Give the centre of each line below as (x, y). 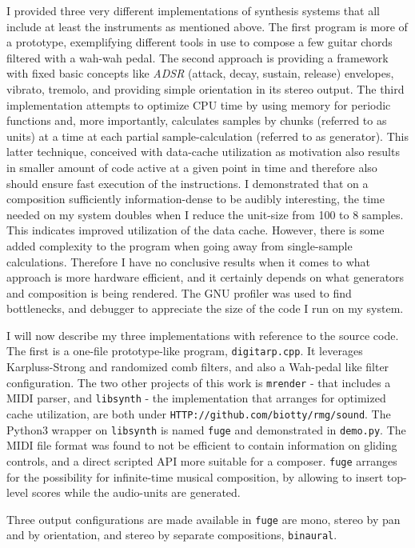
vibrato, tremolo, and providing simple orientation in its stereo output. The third (206, 88)
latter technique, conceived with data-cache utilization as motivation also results (203, 152)
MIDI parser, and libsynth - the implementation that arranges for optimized (196, 398)
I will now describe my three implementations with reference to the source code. (203, 335)
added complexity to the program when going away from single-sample (180, 245)
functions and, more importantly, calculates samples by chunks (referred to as (197, 120)
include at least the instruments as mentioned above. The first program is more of (207, 26)
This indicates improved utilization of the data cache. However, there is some (196, 230)
